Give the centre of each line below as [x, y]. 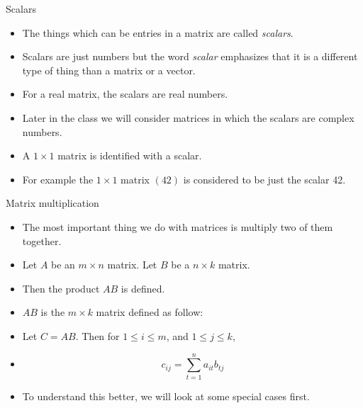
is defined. [143, 288]
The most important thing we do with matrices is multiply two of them [178, 226]
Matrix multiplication [52, 203]
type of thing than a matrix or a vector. [109, 70]
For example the [58, 179]
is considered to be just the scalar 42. [264, 179]
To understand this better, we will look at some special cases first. [166, 396]
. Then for [97, 335]
